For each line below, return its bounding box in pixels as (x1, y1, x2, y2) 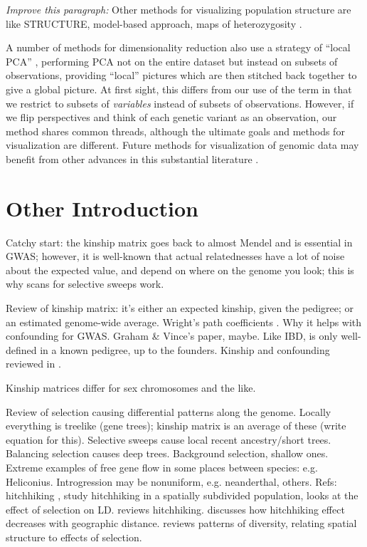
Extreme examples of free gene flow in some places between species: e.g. (6, 459, 318, 474)
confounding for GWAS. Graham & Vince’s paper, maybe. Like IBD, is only (6, 328, 338, 343)
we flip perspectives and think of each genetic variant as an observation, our (6, 110, 337, 125)
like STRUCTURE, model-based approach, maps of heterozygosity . (6, 16, 302, 31)
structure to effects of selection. (6, 529, 142, 544)
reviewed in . (6, 356, 61, 371)
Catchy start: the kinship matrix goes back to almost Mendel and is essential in (6, 234, 353, 249)
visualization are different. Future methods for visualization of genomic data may (6, 137, 359, 152)
